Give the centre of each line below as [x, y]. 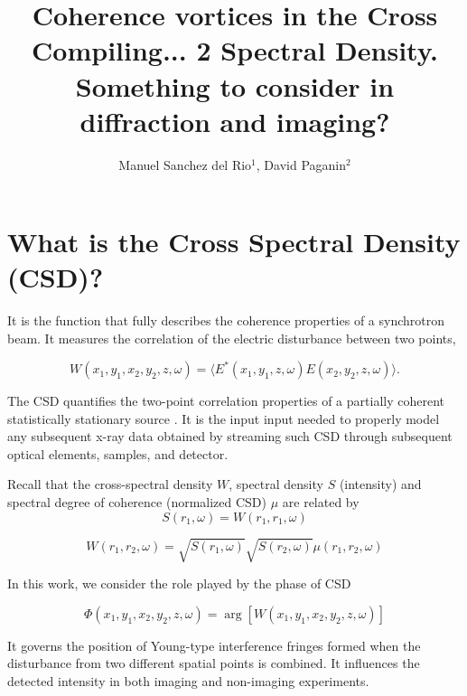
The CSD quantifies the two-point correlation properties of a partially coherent [226, 401]
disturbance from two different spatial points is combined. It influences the [214, 663]
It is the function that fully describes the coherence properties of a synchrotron [226, 320]
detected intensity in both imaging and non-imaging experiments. [188, 680]
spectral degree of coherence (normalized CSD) [137, 502]
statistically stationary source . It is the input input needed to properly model [224, 418]
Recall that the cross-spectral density [110, 484]
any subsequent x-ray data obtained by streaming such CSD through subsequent [230, 436]
